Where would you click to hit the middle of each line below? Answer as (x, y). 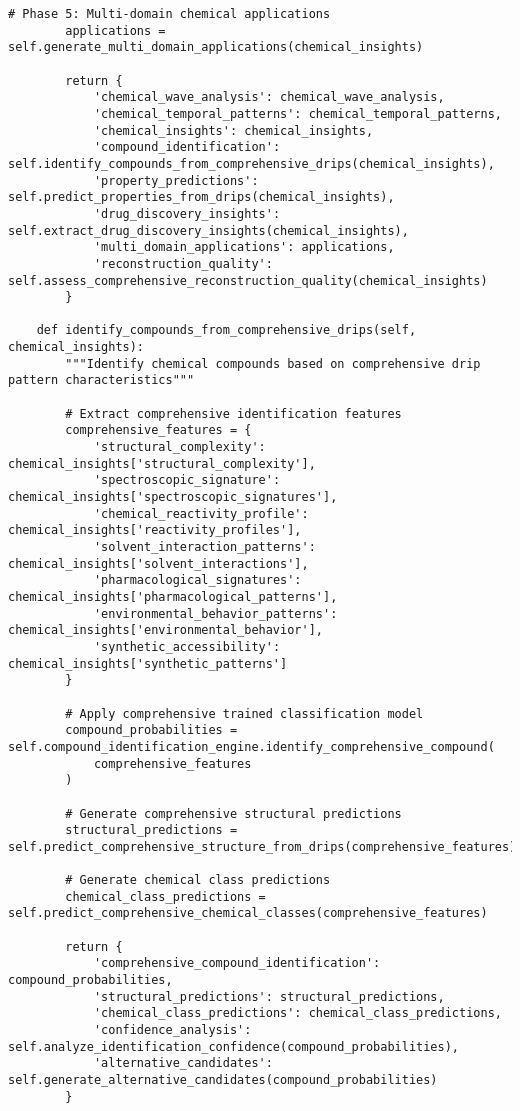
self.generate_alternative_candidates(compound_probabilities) (223, 1080)
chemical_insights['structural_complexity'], (162, 463)
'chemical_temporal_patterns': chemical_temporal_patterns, (297, 113)
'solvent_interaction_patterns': (204, 547)
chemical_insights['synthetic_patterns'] (148, 663)
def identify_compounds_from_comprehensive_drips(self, (226, 330)
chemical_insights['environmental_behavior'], (165, 630)
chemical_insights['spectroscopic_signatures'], (173, 497)
